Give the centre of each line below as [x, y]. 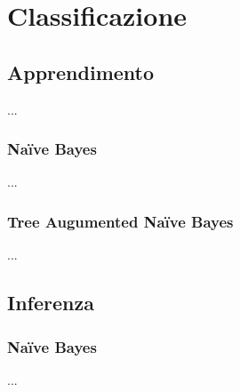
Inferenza [51, 303]
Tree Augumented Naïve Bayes [120, 221]
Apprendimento [81, 72]
